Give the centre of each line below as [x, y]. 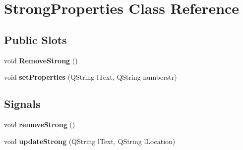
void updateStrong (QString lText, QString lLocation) [90, 141]
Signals [22, 104]
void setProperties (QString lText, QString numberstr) [91, 77]
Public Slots [35, 39]
